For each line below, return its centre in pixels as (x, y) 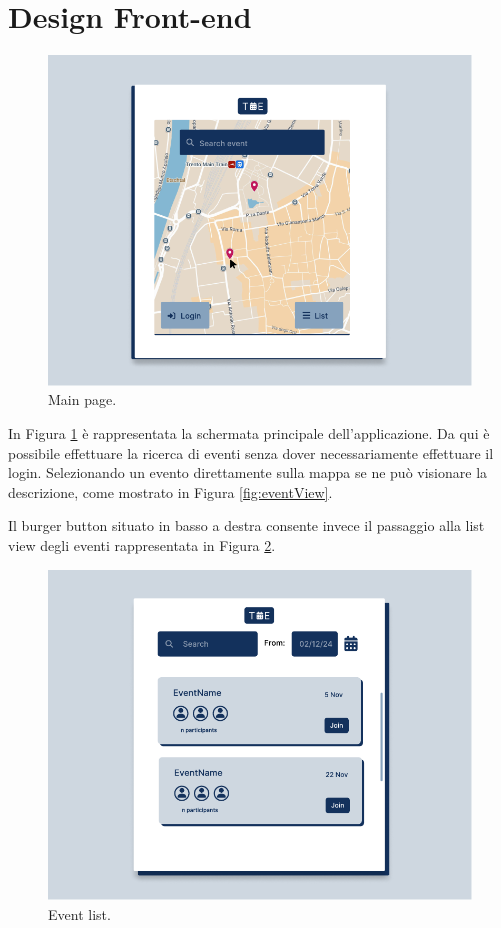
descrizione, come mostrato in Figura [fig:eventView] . (170, 491)
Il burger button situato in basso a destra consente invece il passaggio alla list (246, 525)
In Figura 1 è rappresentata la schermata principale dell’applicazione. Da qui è (249, 433)
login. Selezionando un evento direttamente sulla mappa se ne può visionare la (248, 472)
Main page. (82, 399)
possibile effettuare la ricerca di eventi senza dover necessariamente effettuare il (251, 452)
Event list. (79, 914)
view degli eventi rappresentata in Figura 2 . (142, 545)
